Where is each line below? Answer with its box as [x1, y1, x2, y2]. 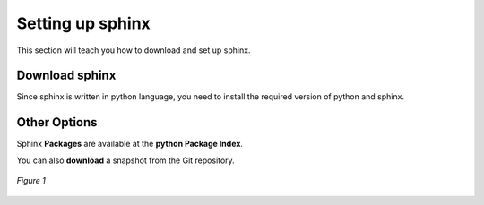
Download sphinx [16, 68, 117, 83]
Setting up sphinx [16, 13, 151, 33]
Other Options [16, 115, 98, 130]
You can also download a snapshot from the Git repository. [16, 155, 235, 166]
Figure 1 [16, 175, 47, 186]
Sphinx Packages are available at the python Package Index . [16, 139, 244, 149]
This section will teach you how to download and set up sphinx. [16, 45, 251, 56]
